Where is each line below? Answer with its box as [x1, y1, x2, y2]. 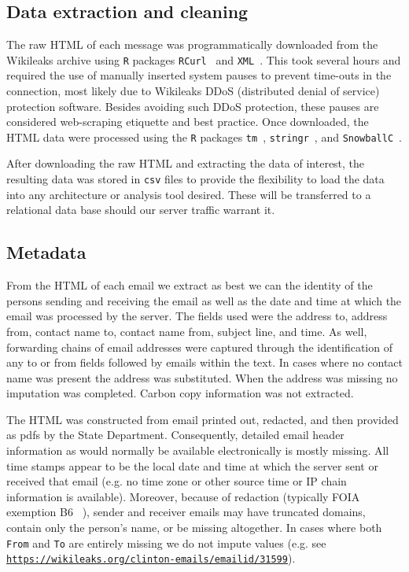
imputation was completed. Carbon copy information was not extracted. [6, 385, 354, 401]
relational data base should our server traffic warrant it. [6, 201, 275, 218]
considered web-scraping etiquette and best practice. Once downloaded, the [6, 113, 369, 130]
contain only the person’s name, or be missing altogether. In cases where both [6, 519, 382, 536]
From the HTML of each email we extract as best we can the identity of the [6, 277, 373, 293]
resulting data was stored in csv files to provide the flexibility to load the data [6, 171, 385, 187]
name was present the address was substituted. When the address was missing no [6, 369, 398, 386]
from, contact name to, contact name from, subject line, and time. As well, [6, 323, 367, 339]
